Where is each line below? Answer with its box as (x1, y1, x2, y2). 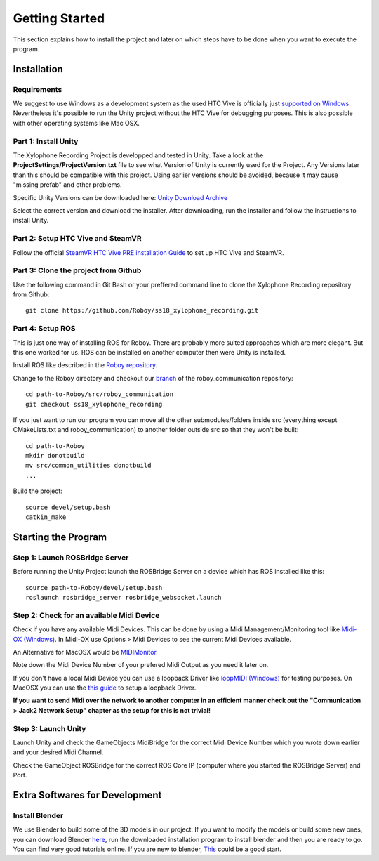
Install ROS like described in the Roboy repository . (13, 361, 158, 369)
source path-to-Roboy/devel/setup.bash (25, 584, 163, 591)
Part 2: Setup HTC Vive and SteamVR (13, 234, 142, 244)
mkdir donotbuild (25, 452, 85, 460)
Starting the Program (13, 531, 107, 543)
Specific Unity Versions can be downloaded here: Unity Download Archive (13, 193, 228, 202)
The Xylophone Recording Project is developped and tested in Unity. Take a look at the (13, 151, 264, 159)
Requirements (13, 84, 62, 94)
